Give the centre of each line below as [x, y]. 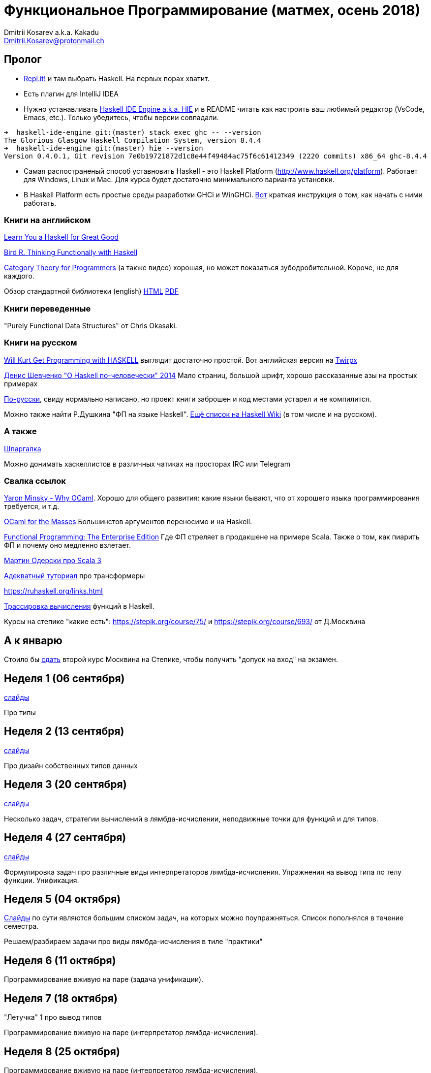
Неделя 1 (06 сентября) [64, 678]
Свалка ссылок [35, 481]
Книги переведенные [47, 308]
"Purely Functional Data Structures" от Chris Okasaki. [91, 326]
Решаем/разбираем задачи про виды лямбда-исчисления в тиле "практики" [133, 942]
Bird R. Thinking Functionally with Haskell [71, 252]
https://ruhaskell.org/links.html [53, 591]
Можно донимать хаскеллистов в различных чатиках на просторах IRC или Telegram [147, 464]
